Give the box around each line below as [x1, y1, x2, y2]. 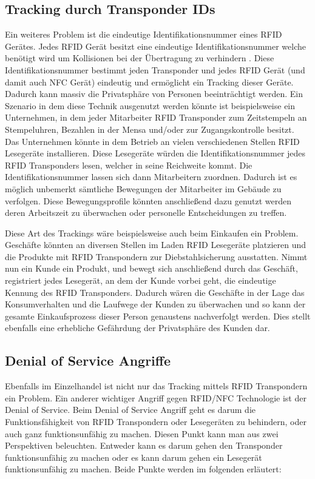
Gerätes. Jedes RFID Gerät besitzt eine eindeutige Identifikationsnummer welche [5, 39, 307, 52]
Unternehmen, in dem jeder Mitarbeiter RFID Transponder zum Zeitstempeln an [5, 111, 307, 124]
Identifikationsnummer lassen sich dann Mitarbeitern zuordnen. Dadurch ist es [5, 170, 297, 183]
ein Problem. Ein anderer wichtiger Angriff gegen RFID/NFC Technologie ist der [5, 391, 307, 404]
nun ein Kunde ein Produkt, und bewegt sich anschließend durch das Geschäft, [5, 262, 298, 275]
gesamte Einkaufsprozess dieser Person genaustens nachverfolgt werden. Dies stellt [5, 309, 311, 322]
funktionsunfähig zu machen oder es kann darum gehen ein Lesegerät [5, 451, 262, 463]
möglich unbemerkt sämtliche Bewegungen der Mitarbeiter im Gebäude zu [5, 182, 282, 195]
